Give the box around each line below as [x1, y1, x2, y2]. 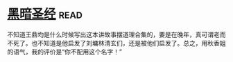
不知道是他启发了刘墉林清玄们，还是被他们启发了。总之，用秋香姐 [37, 39, 226, 47]
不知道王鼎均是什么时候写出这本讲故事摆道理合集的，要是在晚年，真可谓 [7, 30, 214, 39]
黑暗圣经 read [7, 6, 83, 22]
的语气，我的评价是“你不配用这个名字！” [7, 48, 123, 56]
